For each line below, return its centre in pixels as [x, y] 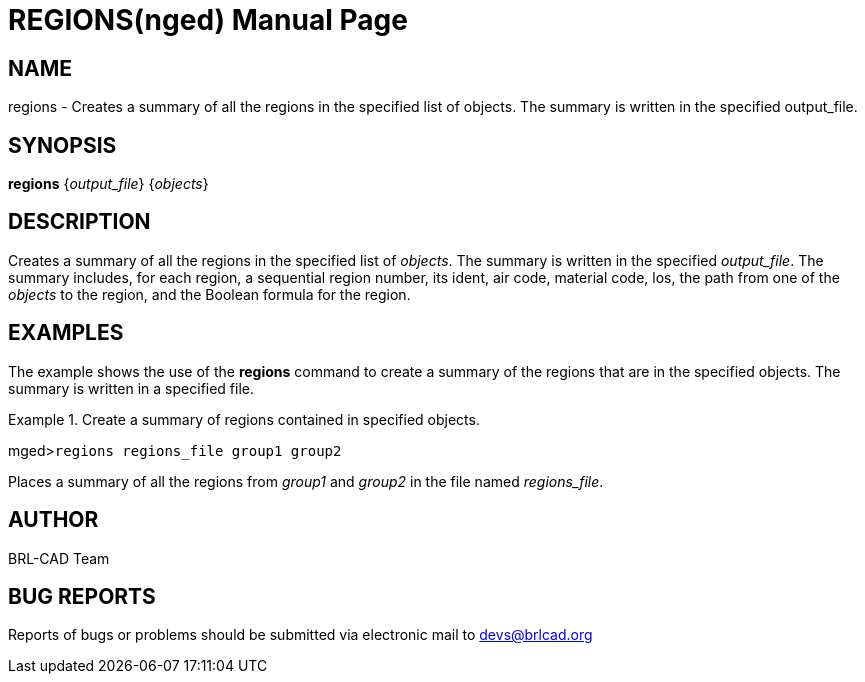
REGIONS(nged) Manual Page [208, 20]
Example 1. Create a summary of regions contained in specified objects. [244, 419]
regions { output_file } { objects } [108, 184]
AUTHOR [53, 520]
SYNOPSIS [62, 145]
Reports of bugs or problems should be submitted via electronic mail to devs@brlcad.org [300, 635]
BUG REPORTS [82, 596]
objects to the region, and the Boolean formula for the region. [209, 294]
